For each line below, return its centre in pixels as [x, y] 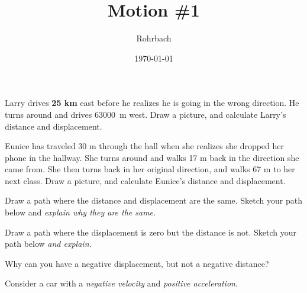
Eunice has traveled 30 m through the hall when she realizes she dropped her [145, 146]
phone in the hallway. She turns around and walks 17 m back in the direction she [152, 157]
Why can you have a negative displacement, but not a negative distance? [137, 263]
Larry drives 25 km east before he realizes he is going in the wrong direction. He [152, 103]
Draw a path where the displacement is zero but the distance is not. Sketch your [151, 232]
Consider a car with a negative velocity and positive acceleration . [121, 283]
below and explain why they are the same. [80, 212]
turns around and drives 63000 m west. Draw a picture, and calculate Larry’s [146, 114]
